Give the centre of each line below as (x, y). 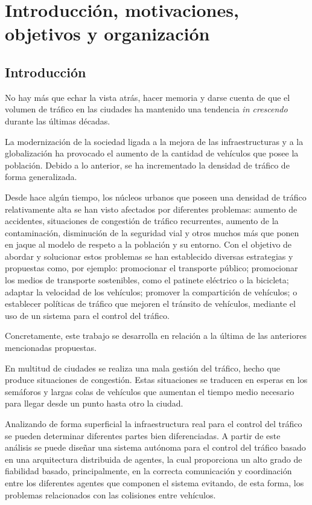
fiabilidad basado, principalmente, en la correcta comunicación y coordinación (148, 471)
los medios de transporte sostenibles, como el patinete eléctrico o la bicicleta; (147, 280)
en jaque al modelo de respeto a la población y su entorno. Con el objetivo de (148, 244)
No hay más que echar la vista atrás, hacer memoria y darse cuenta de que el (148, 97)
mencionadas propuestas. (51, 348)
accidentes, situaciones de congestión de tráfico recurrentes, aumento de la (142, 221)
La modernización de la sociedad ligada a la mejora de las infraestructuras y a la (154, 141)
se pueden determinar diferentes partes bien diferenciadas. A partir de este (143, 435)
